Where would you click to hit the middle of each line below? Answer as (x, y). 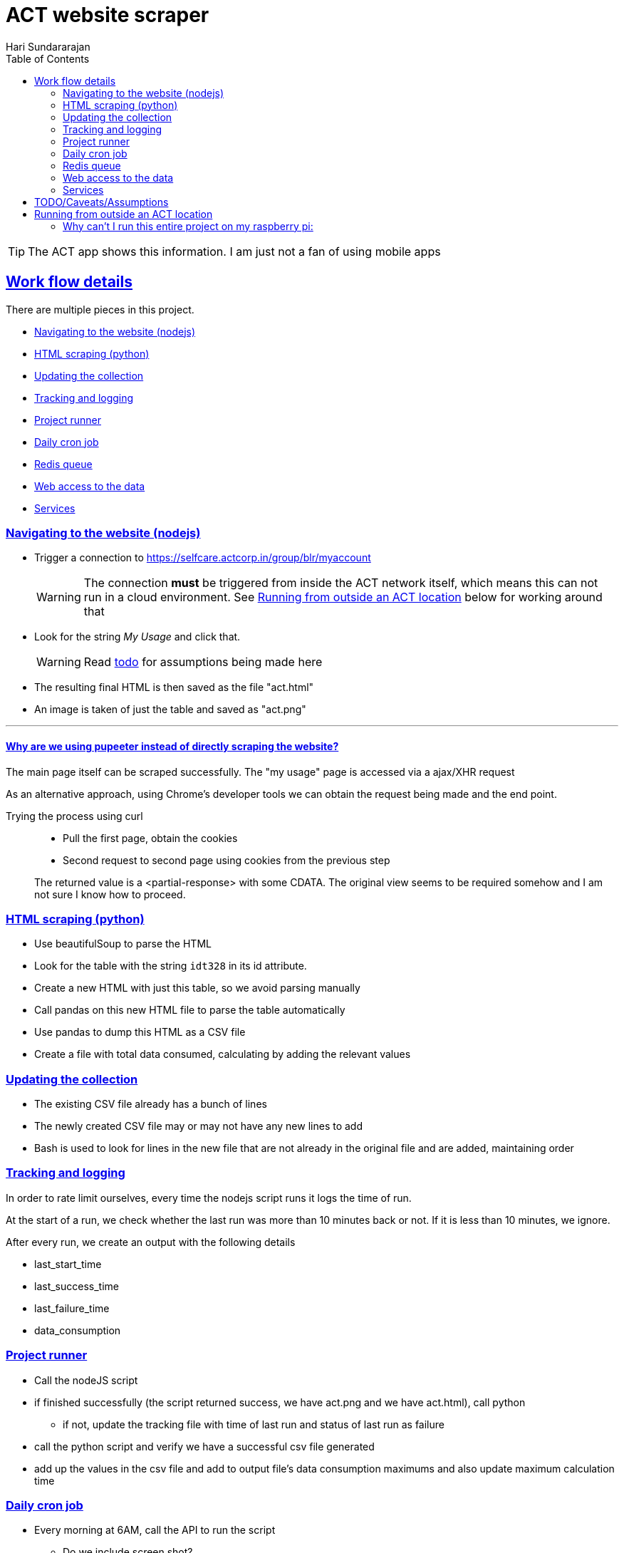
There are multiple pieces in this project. (100, 309)
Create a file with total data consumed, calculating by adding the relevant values (223, 1054)
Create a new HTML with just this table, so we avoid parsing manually (197, 988)
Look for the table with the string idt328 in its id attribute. (171, 966)
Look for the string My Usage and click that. (137, 637)
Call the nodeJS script (86, 1380)
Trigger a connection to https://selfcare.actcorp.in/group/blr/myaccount (203, 558)
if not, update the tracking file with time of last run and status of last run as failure (254, 1424)
